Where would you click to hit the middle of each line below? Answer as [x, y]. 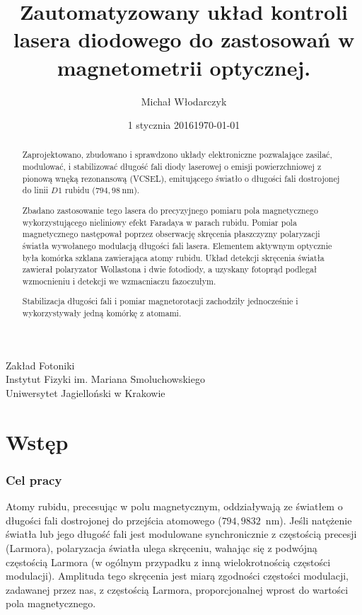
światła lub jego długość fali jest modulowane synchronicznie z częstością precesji [181, 534]
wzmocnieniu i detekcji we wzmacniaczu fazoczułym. [119, 281]
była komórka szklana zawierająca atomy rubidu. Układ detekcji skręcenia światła [173, 257]
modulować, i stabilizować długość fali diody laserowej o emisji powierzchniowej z [172, 167]
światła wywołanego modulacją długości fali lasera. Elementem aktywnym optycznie [177, 245]
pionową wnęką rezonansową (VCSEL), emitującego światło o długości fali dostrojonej [181, 178]
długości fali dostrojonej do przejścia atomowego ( [114, 520]
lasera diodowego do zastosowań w [184, 39]
